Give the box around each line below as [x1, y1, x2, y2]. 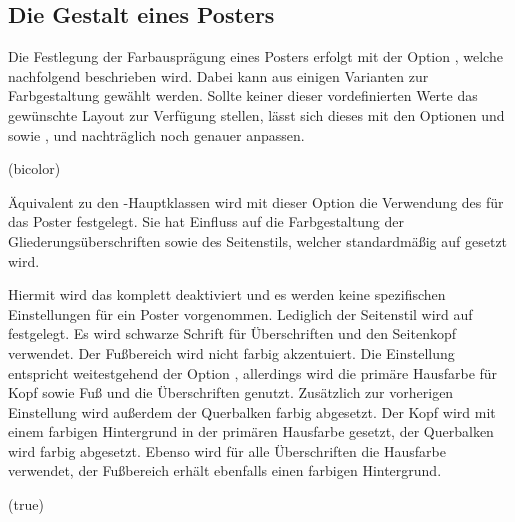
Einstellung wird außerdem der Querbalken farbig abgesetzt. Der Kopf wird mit [8, 401, 496, 422]
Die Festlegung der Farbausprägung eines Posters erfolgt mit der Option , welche [8, 46, 503, 67]
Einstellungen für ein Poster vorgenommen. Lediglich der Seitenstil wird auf [8, 303, 473, 324]
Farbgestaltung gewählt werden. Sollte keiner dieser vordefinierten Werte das [8, 85, 478, 106]
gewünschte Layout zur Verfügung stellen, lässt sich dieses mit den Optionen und [8, 104, 505, 125]
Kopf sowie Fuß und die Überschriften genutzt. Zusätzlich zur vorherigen [8, 382, 454, 403]
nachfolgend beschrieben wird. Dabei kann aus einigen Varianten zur [8, 65, 429, 86]
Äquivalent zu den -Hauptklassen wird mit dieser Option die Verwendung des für [8, 191, 504, 212]
